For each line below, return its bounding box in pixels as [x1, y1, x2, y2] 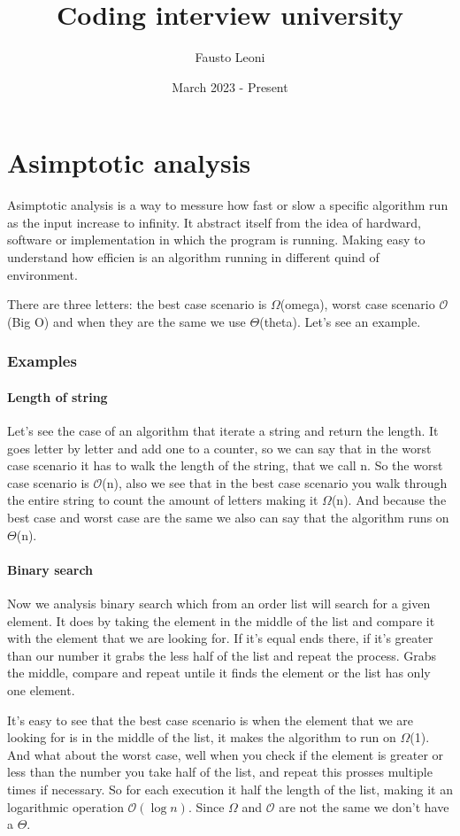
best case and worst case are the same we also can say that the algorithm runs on [7, 508, 449, 527]
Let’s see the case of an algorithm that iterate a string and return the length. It [7, 422, 439, 440]
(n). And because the [331, 491, 447, 509]
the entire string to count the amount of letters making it [7, 491, 318, 509]
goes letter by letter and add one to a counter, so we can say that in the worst [7, 438, 432, 457]
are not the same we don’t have [279, 797, 449, 816]
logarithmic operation [7, 797, 124, 816]
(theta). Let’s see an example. [259, 312, 421, 330]
